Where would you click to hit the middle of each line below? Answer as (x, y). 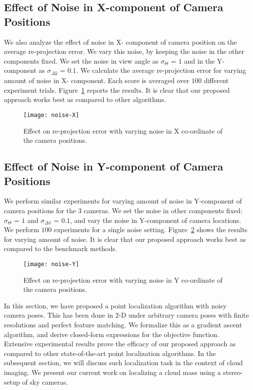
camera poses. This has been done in (59, 315)
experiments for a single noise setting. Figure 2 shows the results (151, 229)
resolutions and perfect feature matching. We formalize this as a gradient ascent (123, 324)
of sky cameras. (45, 382)
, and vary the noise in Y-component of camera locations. (156, 220)
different (216, 80)
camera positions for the (40, 210)
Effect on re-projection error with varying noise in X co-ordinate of (123, 130)
